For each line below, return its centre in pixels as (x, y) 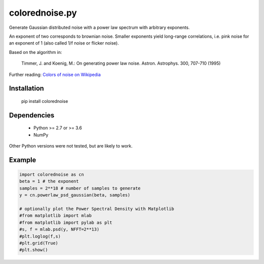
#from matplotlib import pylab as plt (66, 222)
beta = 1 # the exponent (49, 181)
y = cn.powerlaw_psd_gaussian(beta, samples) (75, 195)
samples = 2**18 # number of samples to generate (80, 188)
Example (22, 160)
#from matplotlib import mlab (55, 216)
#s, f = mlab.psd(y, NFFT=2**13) (59, 229)
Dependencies (32, 115)
